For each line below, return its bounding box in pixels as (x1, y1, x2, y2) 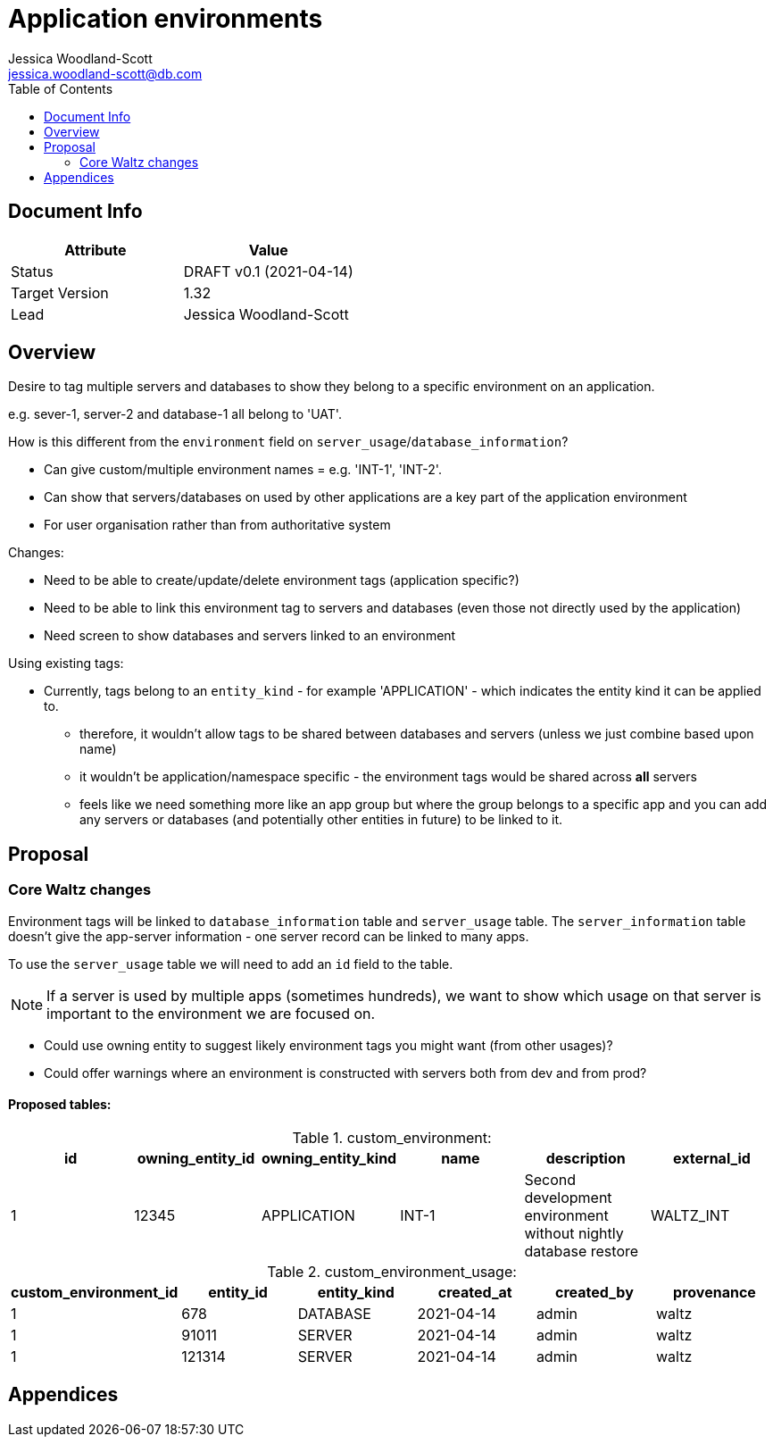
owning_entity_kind (261, 1148, 397, 1167)
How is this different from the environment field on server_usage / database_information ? (8, 434, 569, 450)
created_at (437, 1282, 512, 1301)
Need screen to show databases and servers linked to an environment (44, 628, 456, 644)
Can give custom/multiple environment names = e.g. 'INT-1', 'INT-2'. (44, 462, 442, 478)
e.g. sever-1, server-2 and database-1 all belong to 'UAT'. (8, 406, 342, 422)
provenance (673, 1282, 756, 1301)
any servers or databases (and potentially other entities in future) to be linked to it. (79, 812, 563, 828)
